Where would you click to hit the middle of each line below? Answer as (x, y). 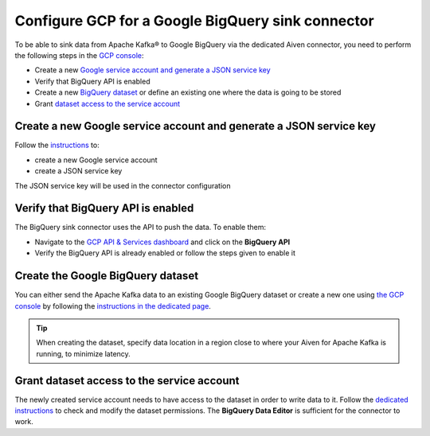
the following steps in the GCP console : (79, 55)
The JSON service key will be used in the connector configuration (123, 185)
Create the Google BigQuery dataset (107, 276)
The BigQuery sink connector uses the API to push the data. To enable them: (141, 228)
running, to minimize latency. (83, 353)
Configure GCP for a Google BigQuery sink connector (194, 21)
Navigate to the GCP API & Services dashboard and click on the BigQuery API (162, 242)
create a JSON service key (78, 171)
